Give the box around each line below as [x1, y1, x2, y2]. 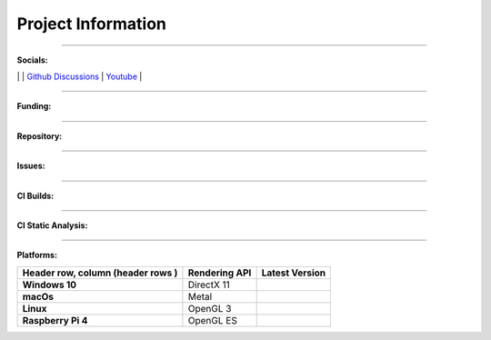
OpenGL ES [187, 314, 238, 326]
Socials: [16, 55, 49, 65]
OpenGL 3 [187, 302, 232, 315]
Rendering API [187, 266, 252, 279]
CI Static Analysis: [16, 219, 88, 231]
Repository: [16, 130, 63, 141]
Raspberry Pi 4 [22, 314, 88, 326]
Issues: [16, 160, 45, 172]
